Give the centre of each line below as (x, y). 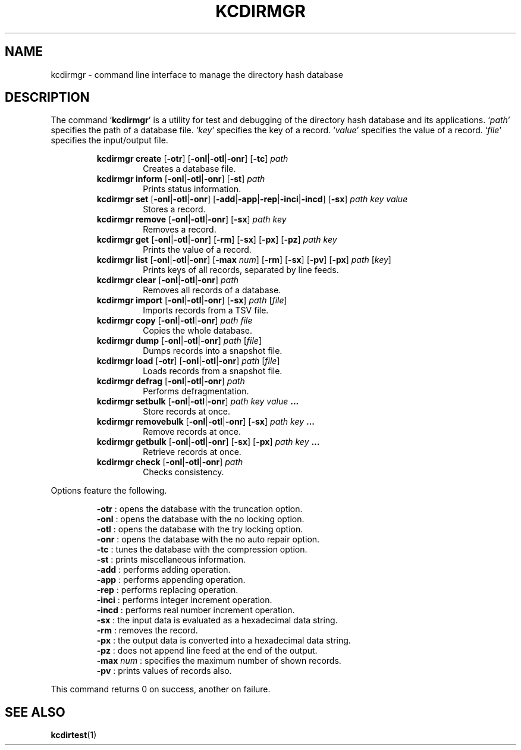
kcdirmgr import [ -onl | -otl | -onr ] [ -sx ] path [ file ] (192, 300)
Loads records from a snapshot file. (213, 371)
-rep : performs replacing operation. (167, 590)
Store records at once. (186, 412)
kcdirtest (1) (74, 735)
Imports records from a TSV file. (206, 310)
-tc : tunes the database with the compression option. (202, 550)
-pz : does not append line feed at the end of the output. (207, 651)
